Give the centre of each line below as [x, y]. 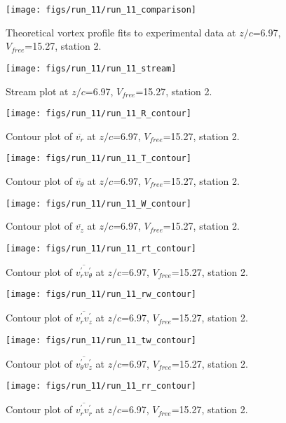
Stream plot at [37, 91]
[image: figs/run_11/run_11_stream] [91, 68]
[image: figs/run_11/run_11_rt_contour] [101, 248]
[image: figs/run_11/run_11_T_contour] [98, 159]
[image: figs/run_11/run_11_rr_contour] [101, 386]
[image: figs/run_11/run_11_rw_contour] [101, 294]
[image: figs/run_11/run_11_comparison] [101, 10]
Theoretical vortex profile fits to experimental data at [121, 32]
